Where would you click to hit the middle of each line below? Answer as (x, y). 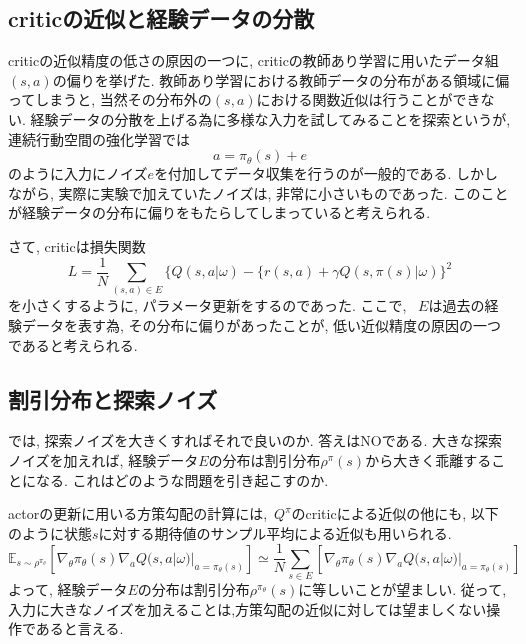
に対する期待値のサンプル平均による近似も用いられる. (275, 532)
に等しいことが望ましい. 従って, (402, 589)
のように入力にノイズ (78, 173)
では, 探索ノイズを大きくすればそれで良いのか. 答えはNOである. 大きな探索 (255, 440)
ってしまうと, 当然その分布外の (110, 99)
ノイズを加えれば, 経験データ (103, 459)
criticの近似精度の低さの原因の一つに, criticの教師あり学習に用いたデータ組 (253, 60)
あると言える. (79, 628)
